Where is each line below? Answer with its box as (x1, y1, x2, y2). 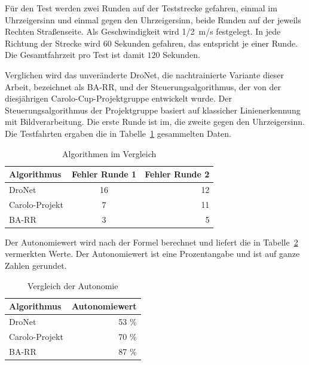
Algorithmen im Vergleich (62, 147, 157, 160)
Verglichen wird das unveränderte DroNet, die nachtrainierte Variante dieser (5, 68, 284, 81)
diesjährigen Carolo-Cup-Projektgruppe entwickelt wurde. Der (5, 92, 232, 105)
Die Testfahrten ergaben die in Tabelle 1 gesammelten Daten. (5, 127, 231, 139)
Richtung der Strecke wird (5, 36, 101, 49)
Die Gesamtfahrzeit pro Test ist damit (5, 48, 145, 61)
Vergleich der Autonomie (27, 279, 118, 292)
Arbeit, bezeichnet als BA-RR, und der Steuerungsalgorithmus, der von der (5, 80, 281, 93)
